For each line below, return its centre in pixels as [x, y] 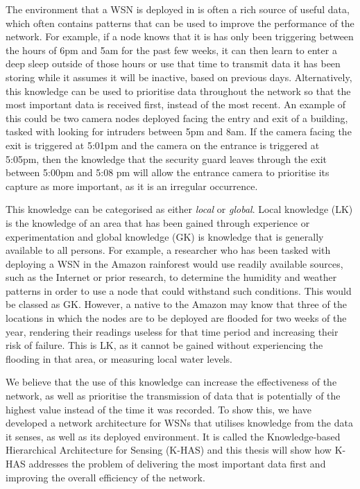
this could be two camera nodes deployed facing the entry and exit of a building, [177, 118]
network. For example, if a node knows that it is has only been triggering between [180, 36]
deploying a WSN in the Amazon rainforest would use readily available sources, [174, 263]
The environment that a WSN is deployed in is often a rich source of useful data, [178, 9]
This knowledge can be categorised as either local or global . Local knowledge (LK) [179, 209]
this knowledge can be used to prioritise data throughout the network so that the [178, 91]
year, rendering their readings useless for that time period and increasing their [172, 331]
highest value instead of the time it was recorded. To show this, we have [159, 409]
